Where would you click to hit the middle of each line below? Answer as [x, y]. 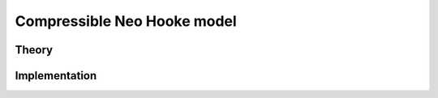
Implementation [56, 76]
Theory [34, 50]
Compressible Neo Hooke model [126, 21]
